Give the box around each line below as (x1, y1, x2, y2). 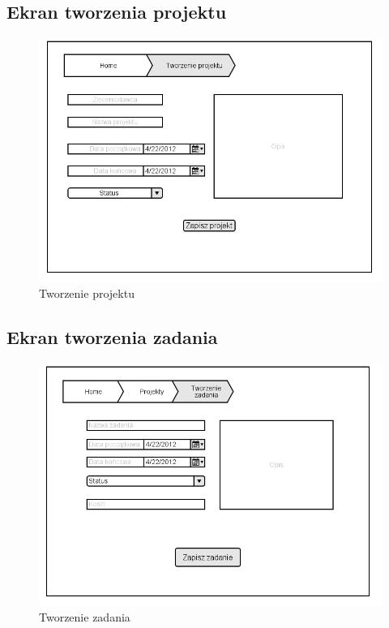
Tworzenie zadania (39, 609, 130, 626)
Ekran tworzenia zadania (6, 325, 218, 350)
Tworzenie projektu (39, 285, 135, 302)
